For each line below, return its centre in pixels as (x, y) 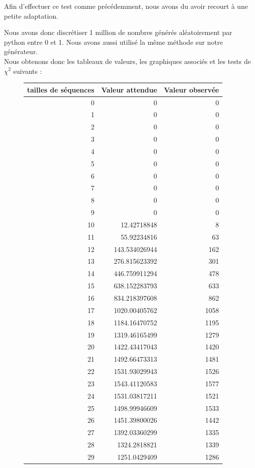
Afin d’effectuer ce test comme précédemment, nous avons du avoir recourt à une (126, 6)
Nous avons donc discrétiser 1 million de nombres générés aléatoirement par (118, 32)
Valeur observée (191, 89)
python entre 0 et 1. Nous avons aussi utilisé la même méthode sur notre (113, 42)
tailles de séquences (61, 89)
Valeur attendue (129, 89)
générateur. (21, 51)
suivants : (28, 71)
